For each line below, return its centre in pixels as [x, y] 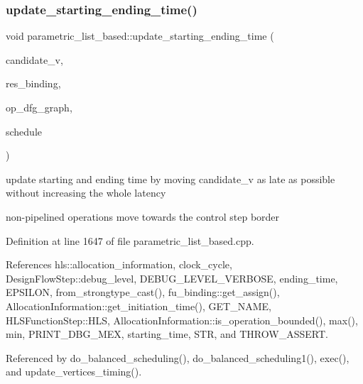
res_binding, [33, 83]
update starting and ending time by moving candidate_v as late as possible [170, 179]
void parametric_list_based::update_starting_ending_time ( [140, 36]
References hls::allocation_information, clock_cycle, [119, 264]
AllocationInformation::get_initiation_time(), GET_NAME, [139, 306]
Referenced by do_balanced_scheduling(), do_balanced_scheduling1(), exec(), [178, 357]
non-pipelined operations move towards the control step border [143, 216]
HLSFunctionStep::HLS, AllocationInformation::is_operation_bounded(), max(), [182, 320]
